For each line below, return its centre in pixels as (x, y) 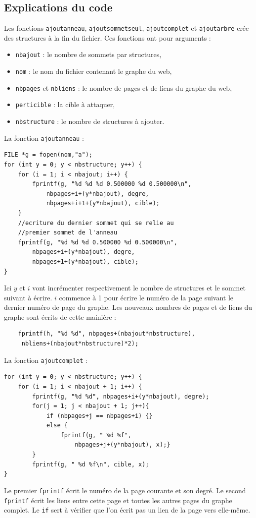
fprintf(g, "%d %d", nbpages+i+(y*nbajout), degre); (121, 396)
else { (57, 426)
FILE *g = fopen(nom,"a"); (48, 155)
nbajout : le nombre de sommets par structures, (88, 54)
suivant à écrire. (28, 297)
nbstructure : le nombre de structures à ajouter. (90, 121)
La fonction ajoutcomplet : (46, 360)
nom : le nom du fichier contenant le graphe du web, (94, 71)
